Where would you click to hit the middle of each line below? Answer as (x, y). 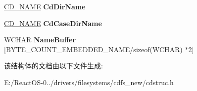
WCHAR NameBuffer (40, 40)
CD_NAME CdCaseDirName (53, 23)
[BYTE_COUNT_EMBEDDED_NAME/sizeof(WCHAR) (93, 49)
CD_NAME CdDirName (45, 6)
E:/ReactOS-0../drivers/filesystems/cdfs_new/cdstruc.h (89, 82)
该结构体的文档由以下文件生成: (53, 66)
